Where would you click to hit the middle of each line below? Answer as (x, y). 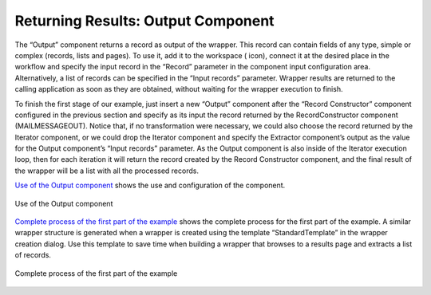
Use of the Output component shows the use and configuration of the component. (150, 185)
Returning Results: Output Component (144, 21)
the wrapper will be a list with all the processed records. (107, 171)
